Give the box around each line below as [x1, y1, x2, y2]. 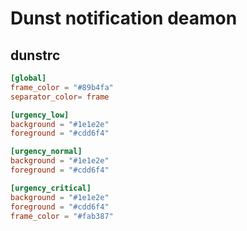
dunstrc [10, 47, 61, 64]
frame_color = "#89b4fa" [10, 82, 114, 92]
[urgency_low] [10, 110, 70, 120]
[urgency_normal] [10, 147, 83, 157]
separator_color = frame [10, 92, 110, 102]
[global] [10, 73, 47, 83]
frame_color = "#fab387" [10, 211, 114, 221]
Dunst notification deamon [10, 7, 238, 30]
